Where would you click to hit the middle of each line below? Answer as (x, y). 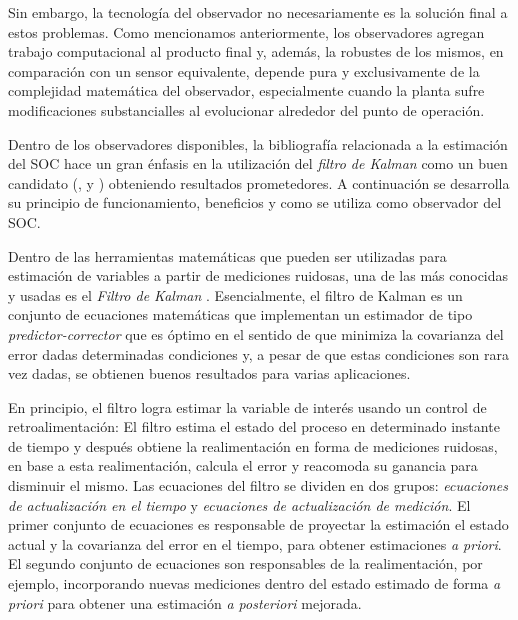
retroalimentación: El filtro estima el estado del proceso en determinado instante (254, 426)
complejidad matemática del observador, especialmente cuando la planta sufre (246, 90)
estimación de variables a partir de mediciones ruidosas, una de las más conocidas (258, 275)
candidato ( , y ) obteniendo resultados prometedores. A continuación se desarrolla (259, 182)
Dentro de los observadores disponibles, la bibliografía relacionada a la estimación (258, 143)
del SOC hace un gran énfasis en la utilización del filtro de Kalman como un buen (258, 163)
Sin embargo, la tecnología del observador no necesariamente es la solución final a (258, 12)
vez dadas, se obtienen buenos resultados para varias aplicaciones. (209, 373)
